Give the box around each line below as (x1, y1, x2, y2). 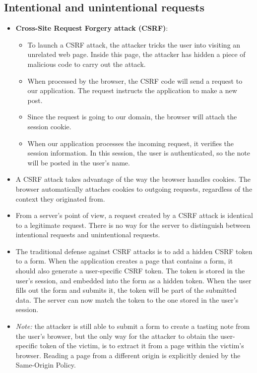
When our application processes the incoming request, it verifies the (27, 138, 234, 148)
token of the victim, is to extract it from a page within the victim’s (40, 340, 244, 351)
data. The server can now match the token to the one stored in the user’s (15, 294, 239, 305)
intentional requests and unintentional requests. (15, 229, 160, 240)
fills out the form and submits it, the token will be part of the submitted (15, 285, 237, 295)
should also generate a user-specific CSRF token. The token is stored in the (15, 266, 245, 276)
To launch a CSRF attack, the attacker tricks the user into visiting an (27, 39, 241, 50)
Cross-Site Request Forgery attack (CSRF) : (15, 23, 168, 33)
